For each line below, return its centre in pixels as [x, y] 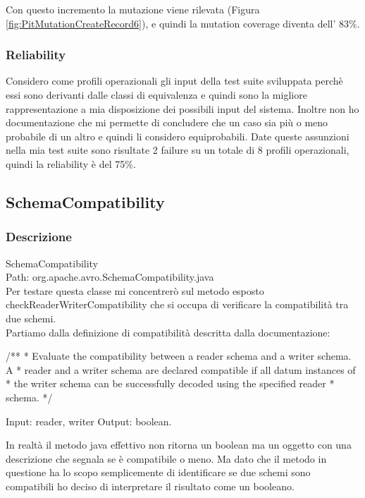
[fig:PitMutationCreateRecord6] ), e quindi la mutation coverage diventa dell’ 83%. [183, 23]
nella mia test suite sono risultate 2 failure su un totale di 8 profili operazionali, [178, 150]
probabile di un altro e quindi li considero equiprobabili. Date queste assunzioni [178, 136]
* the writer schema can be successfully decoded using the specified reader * [170, 383]
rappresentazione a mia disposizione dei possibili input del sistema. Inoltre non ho [182, 108]
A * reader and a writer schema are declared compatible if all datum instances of [181, 369]
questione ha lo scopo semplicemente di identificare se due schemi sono [158, 472]
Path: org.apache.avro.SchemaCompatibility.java [110, 277]
